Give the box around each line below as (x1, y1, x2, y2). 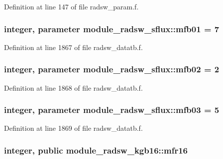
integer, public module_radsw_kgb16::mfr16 (4, 144, 188, 156)
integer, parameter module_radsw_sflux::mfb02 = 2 (4, 63, 220, 75)
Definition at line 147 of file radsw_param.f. (4, 1, 139, 11)
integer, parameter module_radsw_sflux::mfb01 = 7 (4, 22, 220, 35)
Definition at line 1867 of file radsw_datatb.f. (4, 42, 143, 52)
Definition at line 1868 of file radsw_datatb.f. (4, 82, 143, 93)
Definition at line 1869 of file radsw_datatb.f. (4, 123, 143, 133)
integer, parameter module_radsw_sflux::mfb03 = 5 (4, 104, 220, 116)
